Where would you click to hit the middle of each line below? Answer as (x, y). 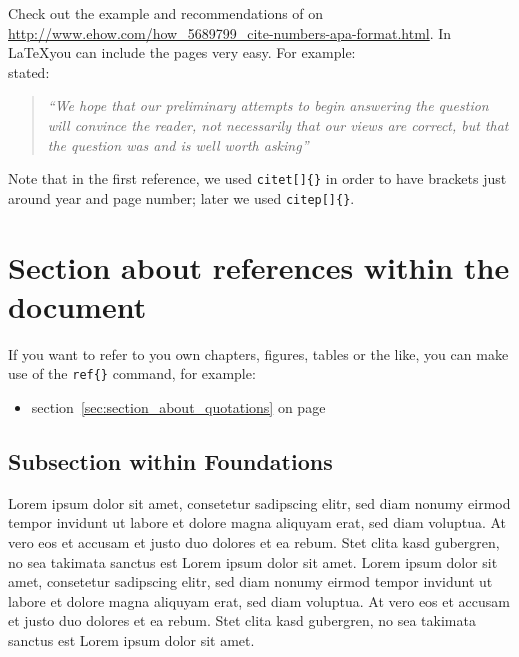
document (77, 305)
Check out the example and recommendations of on (166, 13)
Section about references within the (259, 266)
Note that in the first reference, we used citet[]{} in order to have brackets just (257, 178)
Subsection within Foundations (170, 461)
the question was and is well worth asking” (178, 144)
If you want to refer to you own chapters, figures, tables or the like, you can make (258, 353)
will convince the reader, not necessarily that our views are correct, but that (278, 124)
